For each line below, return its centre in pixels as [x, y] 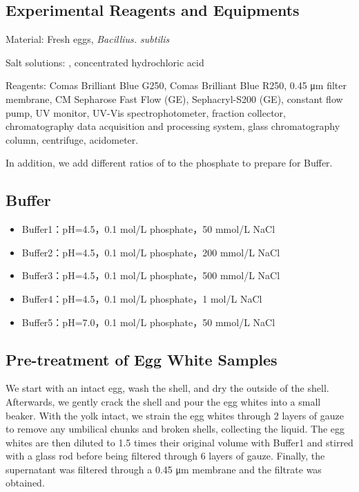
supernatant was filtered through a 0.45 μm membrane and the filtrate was [164, 469]
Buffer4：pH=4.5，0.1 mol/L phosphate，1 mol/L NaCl [142, 298]
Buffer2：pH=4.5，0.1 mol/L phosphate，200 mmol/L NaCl [151, 252]
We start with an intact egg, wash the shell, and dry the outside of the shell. [167, 388]
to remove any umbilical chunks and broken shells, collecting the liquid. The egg [175, 429]
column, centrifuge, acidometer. [72, 139]
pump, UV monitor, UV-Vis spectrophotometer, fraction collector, [146, 112]
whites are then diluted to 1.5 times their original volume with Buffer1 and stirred [179, 442]
